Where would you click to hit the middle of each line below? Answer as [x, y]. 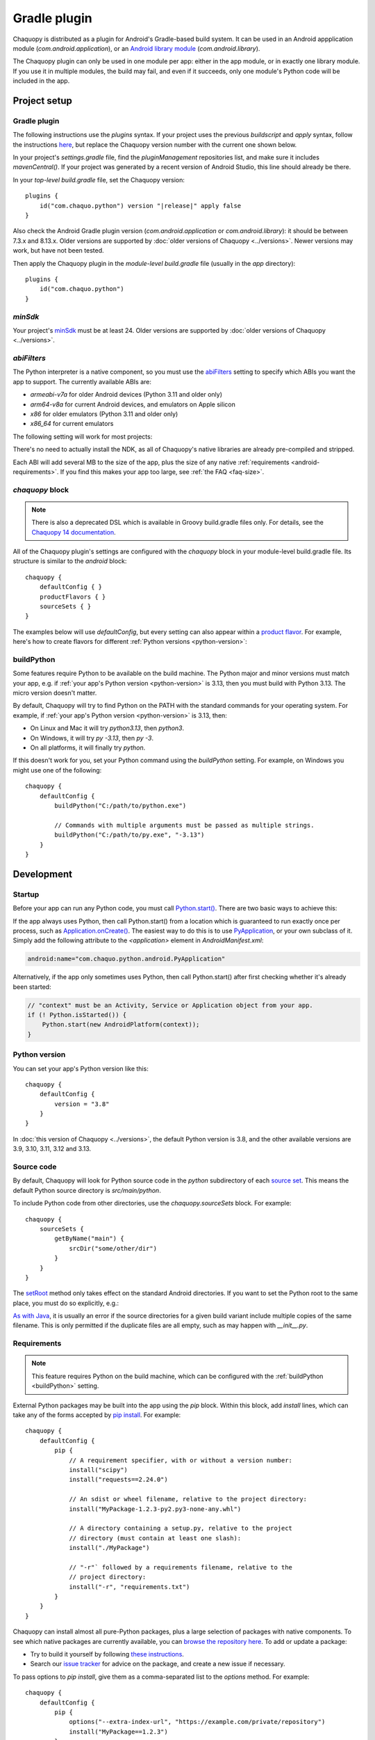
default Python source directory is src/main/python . [87, 1190]
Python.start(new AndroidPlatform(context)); [121, 1025]
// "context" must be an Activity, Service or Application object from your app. [170, 1005]
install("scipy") [99, 1470]
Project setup [43, 101]
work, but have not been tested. [58, 251]
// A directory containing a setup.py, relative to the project [181, 1528]
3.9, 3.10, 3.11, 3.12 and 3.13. [52, 1149]
